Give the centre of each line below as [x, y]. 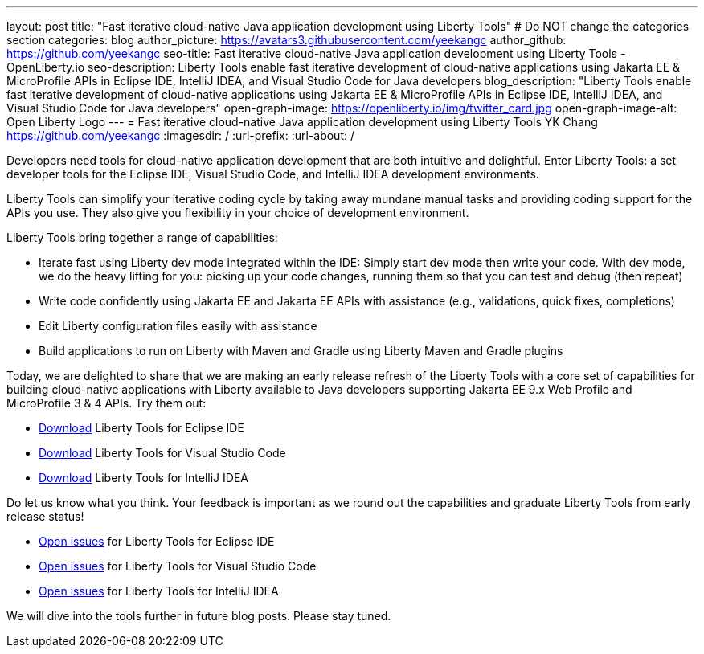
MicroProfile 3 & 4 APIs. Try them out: [106, 403]
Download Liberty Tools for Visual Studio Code [162, 453]
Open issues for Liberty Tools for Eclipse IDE [157, 541]
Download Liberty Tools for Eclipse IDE [141, 428]
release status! [45, 516]
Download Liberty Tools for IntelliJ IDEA [143, 478]
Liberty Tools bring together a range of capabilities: [142, 237]
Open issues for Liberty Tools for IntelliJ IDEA [159, 591]
